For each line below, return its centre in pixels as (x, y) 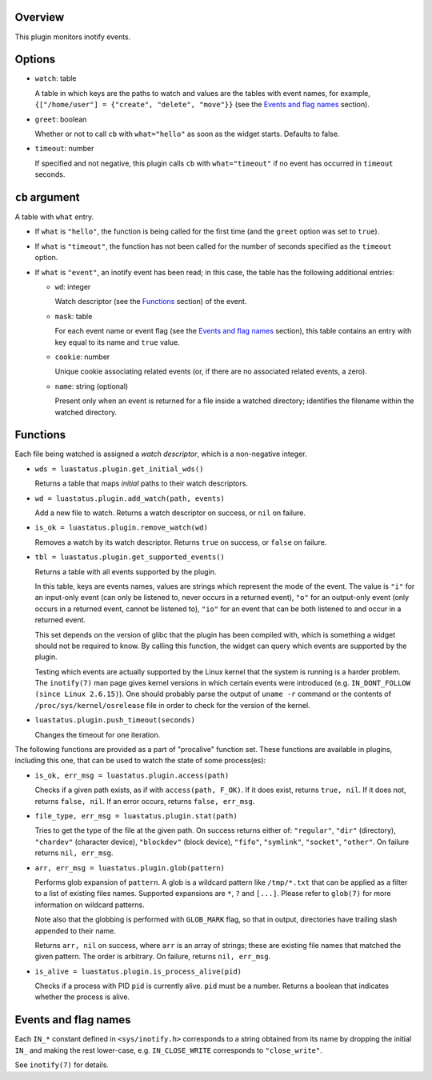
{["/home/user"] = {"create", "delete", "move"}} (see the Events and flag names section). (202, 105)
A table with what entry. (54, 217)
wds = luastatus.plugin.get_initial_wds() (119, 469)
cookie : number (82, 357)
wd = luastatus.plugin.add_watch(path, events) (130, 498)
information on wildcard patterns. (90, 905)
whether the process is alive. (82, 997)
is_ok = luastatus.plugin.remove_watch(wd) (121, 528)
